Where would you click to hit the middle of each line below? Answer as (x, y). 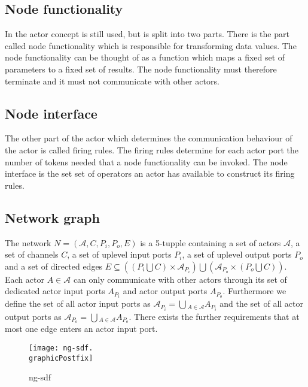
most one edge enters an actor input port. (81, 329)
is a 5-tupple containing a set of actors (211, 242)
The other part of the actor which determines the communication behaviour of (149, 138)
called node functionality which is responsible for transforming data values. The (151, 45)
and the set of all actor (262, 303)
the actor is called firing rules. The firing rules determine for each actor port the (152, 149)
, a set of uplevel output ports (237, 254)
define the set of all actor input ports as (78, 303)
